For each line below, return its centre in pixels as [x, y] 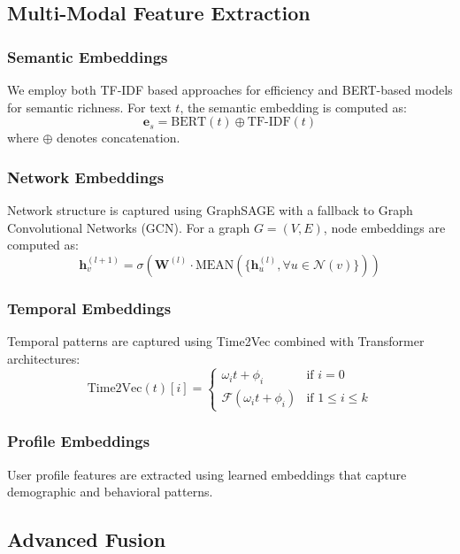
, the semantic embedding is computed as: [293, 107]
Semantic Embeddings [88, 56]
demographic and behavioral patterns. [110, 492]
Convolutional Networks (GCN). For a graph [129, 227]
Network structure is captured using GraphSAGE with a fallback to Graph [210, 210]
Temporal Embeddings [89, 308]
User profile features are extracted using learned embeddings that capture [207, 474]
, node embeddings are [384, 227]
